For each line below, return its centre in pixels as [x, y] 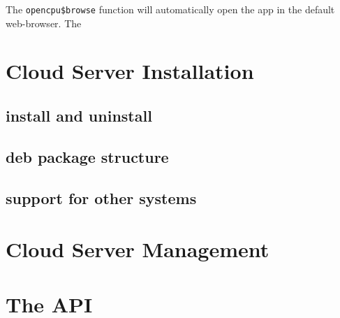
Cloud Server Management [138, 249]
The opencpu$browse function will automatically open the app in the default [170, 9]
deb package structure [87, 156]
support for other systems [101, 197]
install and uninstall [79, 116]
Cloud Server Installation [130, 71]
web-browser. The [44, 23]
